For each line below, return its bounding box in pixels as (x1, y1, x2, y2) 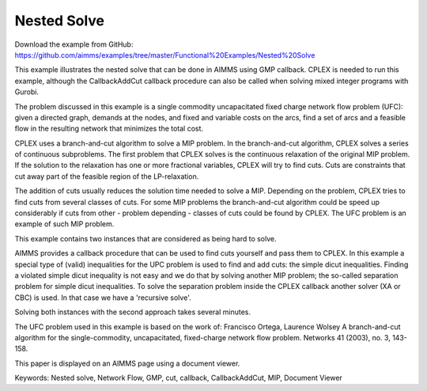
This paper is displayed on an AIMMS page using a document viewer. (14, 359, 240, 368)
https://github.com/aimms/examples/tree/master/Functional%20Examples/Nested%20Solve (14, 50, 316, 59)
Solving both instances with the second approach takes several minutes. (14, 307, 251, 317)
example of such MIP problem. (14, 219, 115, 229)
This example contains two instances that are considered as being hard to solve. (14, 233, 277, 243)
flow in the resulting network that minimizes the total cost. (14, 123, 204, 134)
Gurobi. (14, 87, 40, 97)
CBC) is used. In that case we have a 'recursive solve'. (14, 293, 191, 302)
